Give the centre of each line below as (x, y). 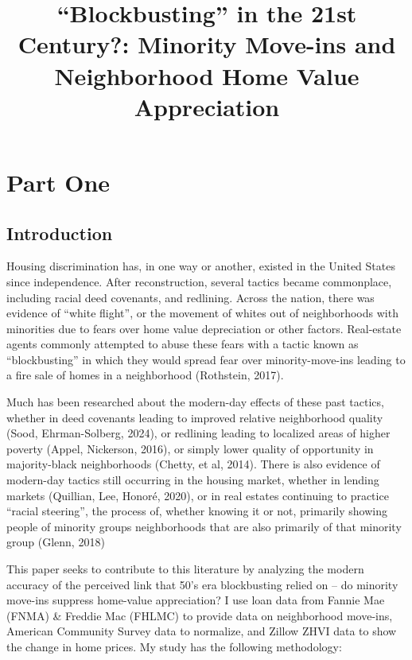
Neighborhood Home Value (207, 75)
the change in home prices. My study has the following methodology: (174, 646)
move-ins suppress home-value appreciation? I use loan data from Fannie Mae (196, 600)
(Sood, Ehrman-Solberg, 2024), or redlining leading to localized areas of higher (198, 433)
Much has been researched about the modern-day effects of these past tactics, (195, 402)
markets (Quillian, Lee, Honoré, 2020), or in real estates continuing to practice (198, 495)
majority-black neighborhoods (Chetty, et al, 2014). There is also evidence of (193, 464)
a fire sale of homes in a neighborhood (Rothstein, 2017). (145, 375)
